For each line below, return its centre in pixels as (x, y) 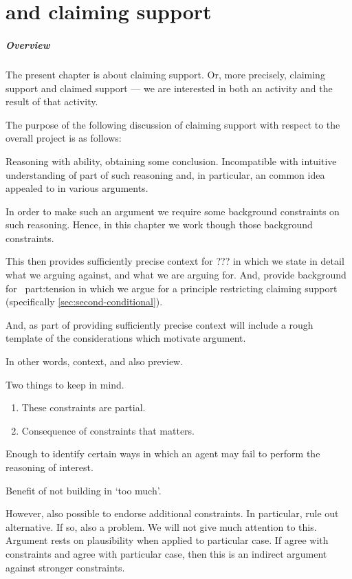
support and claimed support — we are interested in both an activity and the (169, 88)
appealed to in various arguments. (77, 188)
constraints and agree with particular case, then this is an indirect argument (166, 553)
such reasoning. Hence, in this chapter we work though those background (159, 225)
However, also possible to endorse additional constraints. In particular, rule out (172, 513)
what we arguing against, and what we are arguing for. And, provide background (176, 275)
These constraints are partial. (84, 407)
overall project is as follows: (64, 138)
